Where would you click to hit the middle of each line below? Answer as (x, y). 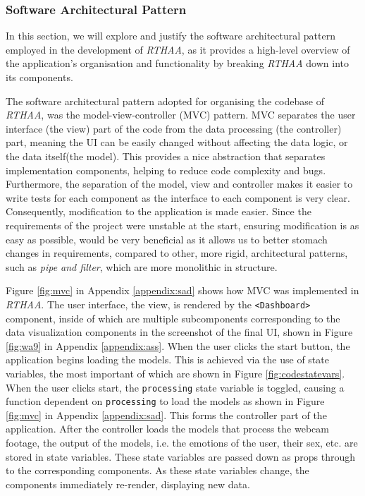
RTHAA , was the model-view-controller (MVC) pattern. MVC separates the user (181, 115)
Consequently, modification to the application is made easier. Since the (159, 211)
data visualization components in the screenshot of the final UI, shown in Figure (179, 332)
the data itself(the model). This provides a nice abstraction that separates (166, 156)
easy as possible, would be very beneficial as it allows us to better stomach (167, 239)
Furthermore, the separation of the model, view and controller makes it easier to (179, 184)
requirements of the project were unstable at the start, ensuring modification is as (182, 225)
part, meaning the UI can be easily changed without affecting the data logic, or (177, 142)
